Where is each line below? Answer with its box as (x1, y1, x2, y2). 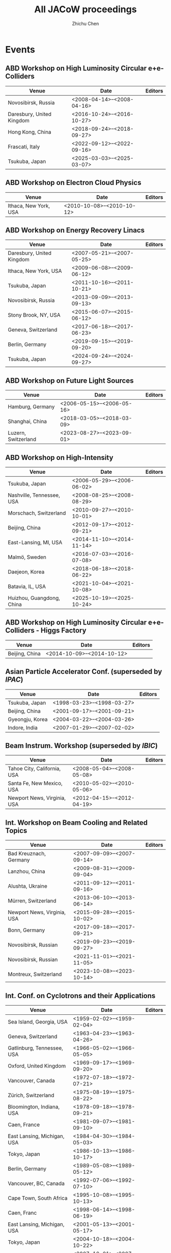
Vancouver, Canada (8, 1077, 55, 1084)
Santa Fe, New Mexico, (8, 780, 63, 787)
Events (5, 43, 36, 55)
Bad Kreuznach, (8, 850, 46, 857)
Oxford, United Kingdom (8, 1062, 66, 1070)
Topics (5, 826, 27, 835)
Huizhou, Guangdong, (8, 594, 60, 601)
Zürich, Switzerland (8, 1092, 54, 1099)
